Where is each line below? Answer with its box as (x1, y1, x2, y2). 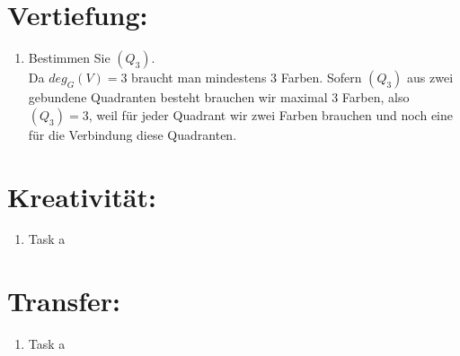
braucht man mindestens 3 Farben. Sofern (131, 68, 362, 87)
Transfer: (7, 282, 121, 319)
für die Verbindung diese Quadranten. (28, 125, 237, 143)
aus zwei (407, 68, 454, 87)
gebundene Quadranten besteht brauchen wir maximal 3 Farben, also (28, 88, 410, 107)
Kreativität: (7, 178, 156, 214)
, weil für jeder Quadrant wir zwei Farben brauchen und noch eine (88, 105, 453, 124)
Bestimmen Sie (28, 48, 111, 67)
